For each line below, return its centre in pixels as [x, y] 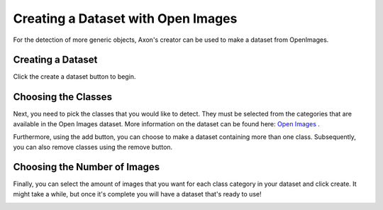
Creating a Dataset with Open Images [125, 18]
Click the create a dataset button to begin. [74, 77]
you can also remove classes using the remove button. [93, 147]
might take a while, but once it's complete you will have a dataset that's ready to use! [137, 194]
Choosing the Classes [63, 97]
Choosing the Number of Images [86, 167]
